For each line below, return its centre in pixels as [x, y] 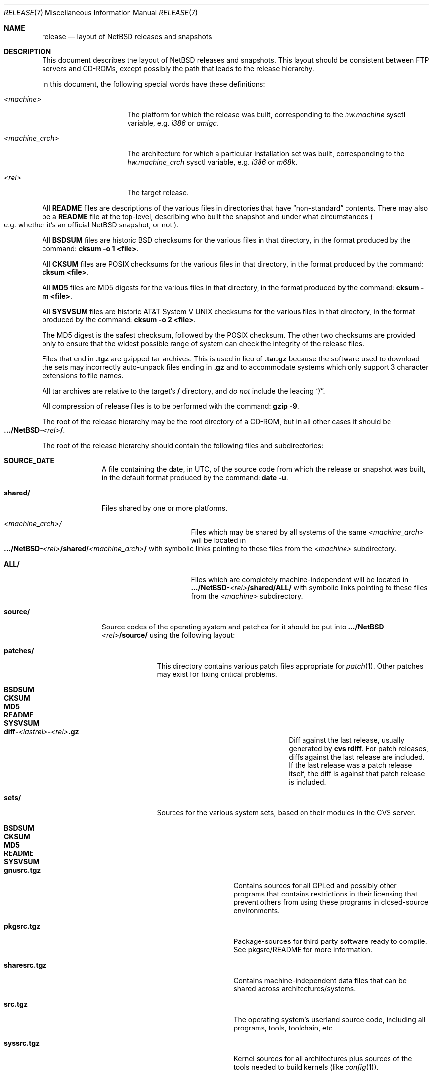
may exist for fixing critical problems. [217, 674]
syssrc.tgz [22, 1043]
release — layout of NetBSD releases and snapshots [127, 36]
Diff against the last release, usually [347, 740]
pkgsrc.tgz [22, 926]
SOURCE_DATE [29, 461]
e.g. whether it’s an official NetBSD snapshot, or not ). [91, 225]
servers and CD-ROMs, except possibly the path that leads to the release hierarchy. [178, 68]
